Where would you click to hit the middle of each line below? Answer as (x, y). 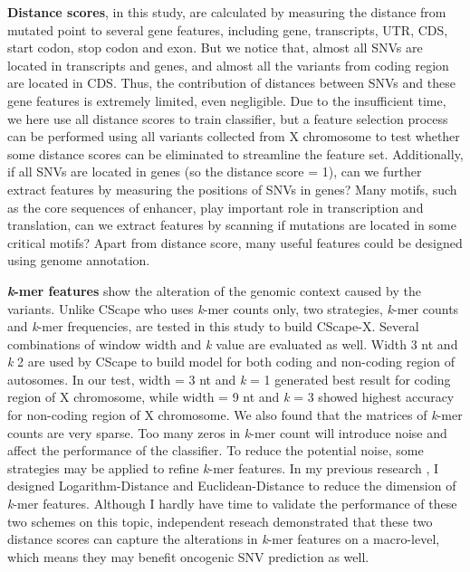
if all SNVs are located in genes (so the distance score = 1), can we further (215, 172)
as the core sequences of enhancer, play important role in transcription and (216, 207)
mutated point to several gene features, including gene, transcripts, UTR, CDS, (228, 29)
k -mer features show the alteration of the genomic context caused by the (214, 290)
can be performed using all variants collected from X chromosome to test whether (234, 136)
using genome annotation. (79, 260)
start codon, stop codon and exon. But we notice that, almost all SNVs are (215, 48)
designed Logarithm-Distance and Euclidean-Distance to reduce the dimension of (232, 486)
